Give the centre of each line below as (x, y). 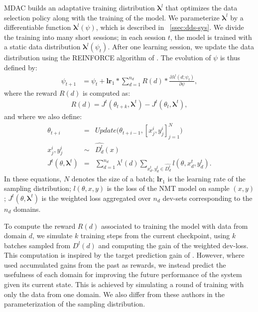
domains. (27, 209)
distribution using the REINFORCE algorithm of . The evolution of (108, 58)
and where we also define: (43, 116)
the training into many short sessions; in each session (85, 37)
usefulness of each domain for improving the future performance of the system (123, 274)
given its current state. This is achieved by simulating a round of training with (124, 284)
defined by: (21, 67)
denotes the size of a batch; (113, 178)
